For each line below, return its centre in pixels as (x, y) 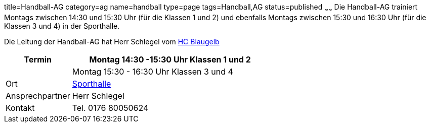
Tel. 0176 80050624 (110, 108)
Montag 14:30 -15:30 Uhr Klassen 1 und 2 (170, 59)
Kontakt (20, 108)
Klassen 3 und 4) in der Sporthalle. (62, 26)
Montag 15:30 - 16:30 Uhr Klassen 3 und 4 (153, 71)
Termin (38, 59)
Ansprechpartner (38, 96)
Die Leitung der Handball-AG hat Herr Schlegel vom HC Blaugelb (112, 41)
